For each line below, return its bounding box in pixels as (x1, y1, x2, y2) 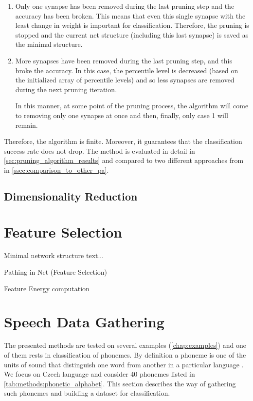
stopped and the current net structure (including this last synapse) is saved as (15, 29, 249, 40)
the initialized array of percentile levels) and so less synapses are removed (15, 75, 235, 85)
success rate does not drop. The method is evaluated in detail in (4, 145, 195, 156)
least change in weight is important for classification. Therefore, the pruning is (15, 20, 249, 30)
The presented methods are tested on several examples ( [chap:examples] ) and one (4, 340, 246, 350)
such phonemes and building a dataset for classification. (4, 388, 170, 398)
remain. (15, 120, 38, 130)
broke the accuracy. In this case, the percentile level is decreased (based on (15, 65, 238, 75)
